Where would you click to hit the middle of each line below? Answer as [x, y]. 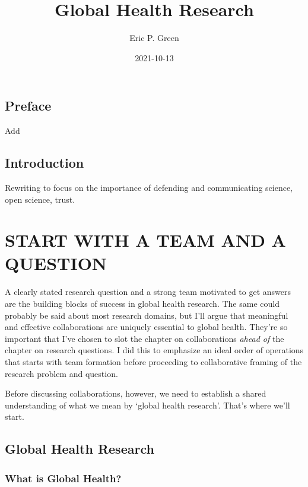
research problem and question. [61, 373]
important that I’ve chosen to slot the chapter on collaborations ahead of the [145, 338]
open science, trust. [40, 199]
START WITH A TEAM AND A [145, 240]
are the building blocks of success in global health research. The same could [142, 304]
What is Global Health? [63, 478]
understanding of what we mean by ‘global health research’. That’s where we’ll [147, 405]
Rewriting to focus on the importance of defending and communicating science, [149, 187]
